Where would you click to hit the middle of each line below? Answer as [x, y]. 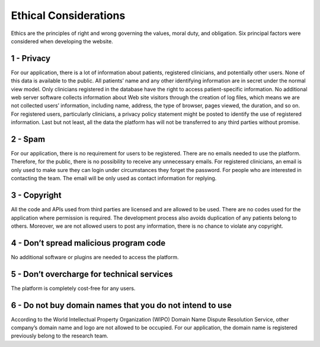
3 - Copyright [36, 195]
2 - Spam [28, 139]
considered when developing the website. [62, 41]
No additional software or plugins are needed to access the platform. [95, 257]
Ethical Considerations [68, 15]
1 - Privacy [31, 58]
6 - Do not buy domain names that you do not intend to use [121, 305]
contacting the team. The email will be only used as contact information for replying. [114, 179]
